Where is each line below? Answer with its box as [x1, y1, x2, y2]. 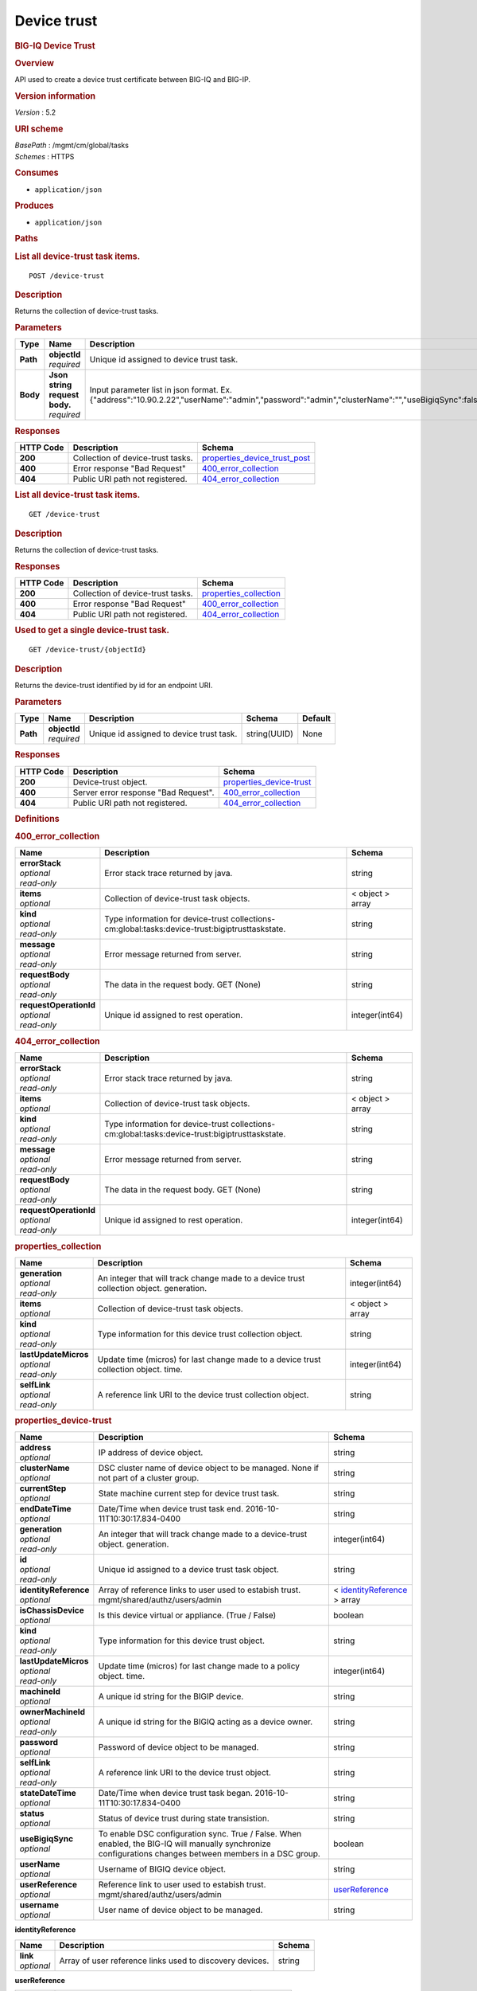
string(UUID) [246, 728, 294, 739]
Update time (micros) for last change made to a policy [98, 1660, 301, 1672]
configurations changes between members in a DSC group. [98, 1848, 321, 1860]
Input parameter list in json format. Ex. [89, 385, 232, 396]
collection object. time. [97, 1363, 183, 1375]
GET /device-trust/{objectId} [29, 645, 147, 655]
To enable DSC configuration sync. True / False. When [98, 1829, 302, 1840]
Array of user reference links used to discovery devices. [59, 1955, 270, 1966]
